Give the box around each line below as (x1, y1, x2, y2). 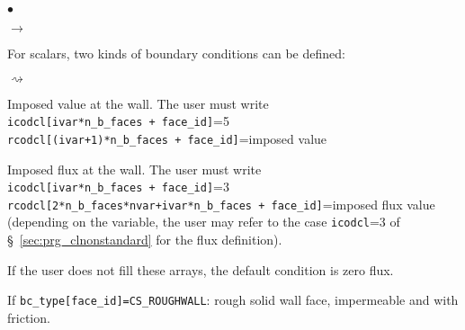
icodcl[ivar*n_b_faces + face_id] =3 (7, 177, 229, 196)
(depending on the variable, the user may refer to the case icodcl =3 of (7, 212, 400, 231)
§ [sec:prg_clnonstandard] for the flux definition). (7, 230, 282, 249)
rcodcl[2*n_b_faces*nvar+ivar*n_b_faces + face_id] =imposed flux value (7, 194, 435, 213)
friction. (7, 308, 50, 326)
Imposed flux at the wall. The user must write (7, 159, 262, 178)
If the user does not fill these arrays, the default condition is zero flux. (7, 260, 394, 279)
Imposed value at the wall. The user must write (7, 94, 269, 112)
